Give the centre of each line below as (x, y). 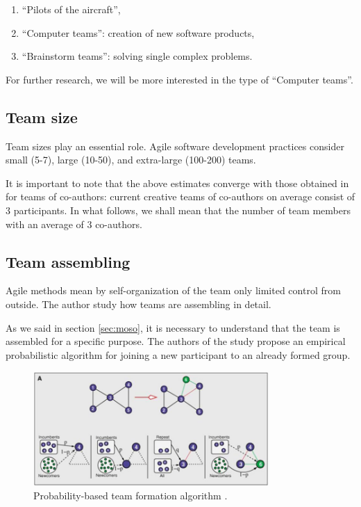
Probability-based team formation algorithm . (131, 496)
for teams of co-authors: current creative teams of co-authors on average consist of (180, 196)
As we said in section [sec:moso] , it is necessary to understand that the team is (173, 327)
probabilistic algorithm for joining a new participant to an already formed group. (178, 354)
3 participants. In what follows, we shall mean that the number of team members (178, 210)
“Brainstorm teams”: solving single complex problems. (137, 56)
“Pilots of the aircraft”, (71, 9)
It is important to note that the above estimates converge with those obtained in (177, 183)
